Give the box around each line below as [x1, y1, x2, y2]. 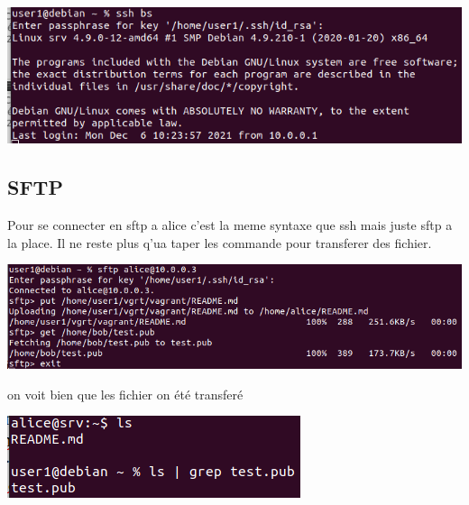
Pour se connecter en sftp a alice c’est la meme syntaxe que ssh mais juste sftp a [7, 216, 453, 234]
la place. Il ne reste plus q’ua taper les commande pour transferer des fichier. [7, 233, 432, 252]
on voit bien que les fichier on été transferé [7, 384, 244, 403]
